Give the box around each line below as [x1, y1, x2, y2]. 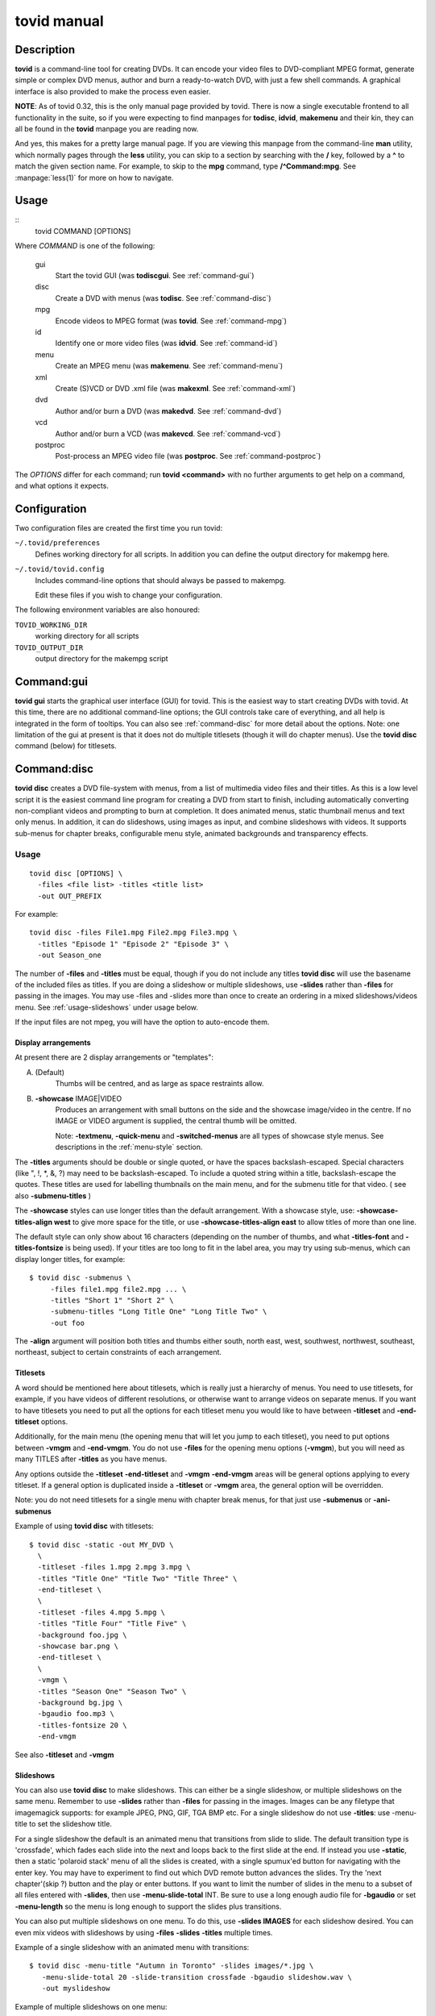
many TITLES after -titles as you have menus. [14, 1454, 168, 1464]
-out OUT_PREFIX [37, 891, 102, 901]
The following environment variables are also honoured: [14, 605, 201, 614]
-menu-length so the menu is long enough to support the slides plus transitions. [14, 1901, 282, 1911]
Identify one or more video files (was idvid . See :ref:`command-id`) [55, 339, 278, 348]
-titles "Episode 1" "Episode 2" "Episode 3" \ [37, 939, 230, 948]
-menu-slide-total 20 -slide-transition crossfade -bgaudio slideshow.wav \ [41, 1972, 352, 1981]
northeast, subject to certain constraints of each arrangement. [14, 1347, 222, 1357]
